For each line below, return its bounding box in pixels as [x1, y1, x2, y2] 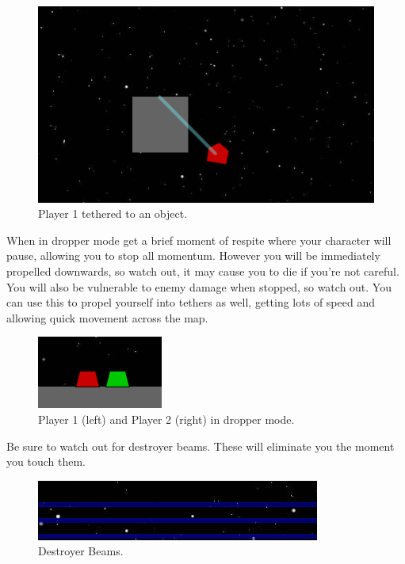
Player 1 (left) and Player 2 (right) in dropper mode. [38, 410, 295, 427]
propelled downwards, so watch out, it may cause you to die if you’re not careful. [6, 262, 399, 279]
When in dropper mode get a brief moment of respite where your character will [6, 231, 392, 248]
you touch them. [6, 453, 86, 470]
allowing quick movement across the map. [6, 309, 208, 326]
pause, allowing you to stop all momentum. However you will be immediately [6, 247, 380, 264]
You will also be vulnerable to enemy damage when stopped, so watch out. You [6, 278, 392, 295]
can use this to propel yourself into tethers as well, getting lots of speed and [6, 294, 375, 311]
